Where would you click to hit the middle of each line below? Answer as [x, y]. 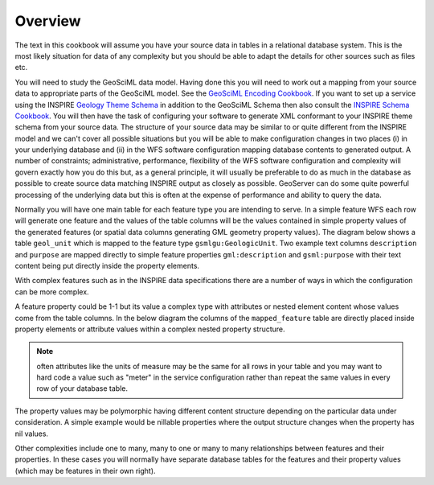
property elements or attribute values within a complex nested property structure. [150, 329]
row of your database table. [82, 388]
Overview [48, 21]
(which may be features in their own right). [85, 471]
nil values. [31, 434]
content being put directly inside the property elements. [107, 265]
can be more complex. [52, 292]
